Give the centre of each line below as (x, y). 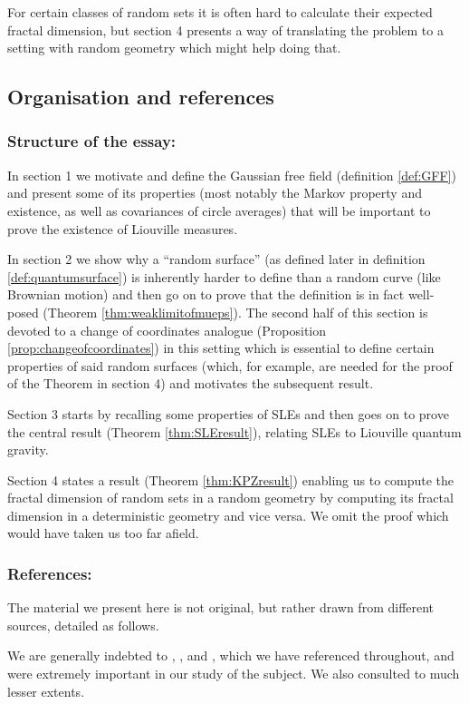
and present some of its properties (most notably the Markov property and (215, 193)
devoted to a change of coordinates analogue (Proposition (167, 330)
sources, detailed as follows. (83, 625)
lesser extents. (46, 691)
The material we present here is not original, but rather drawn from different (221, 607)
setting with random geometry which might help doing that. (174, 48)
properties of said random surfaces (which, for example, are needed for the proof (230, 365)
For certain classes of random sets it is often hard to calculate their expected (220, 12)
